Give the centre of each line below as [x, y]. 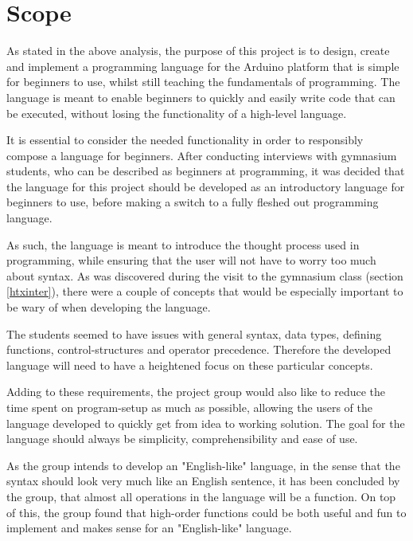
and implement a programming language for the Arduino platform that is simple [203, 66]
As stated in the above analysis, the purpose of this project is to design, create [198, 51]
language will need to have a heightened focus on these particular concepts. [190, 365]
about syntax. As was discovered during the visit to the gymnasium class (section [205, 275]
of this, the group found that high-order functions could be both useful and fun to [206, 512]
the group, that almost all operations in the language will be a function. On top [201, 496]
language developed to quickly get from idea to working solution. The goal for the [206, 423]
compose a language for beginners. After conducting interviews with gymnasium [202, 155]
